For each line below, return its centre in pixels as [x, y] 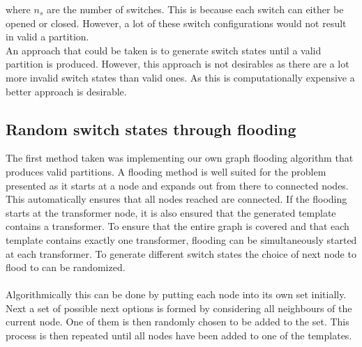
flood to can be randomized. [66, 267]
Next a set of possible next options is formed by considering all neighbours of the [179, 308]
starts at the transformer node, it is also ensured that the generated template [171, 212]
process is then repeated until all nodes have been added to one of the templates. [179, 336]
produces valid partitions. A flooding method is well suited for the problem [166, 171]
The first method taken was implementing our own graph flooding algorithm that [180, 158]
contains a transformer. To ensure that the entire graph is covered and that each [178, 226]
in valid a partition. [47, 37]
